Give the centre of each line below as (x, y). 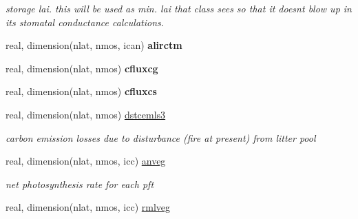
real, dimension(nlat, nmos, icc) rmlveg (88, 207)
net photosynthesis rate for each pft (80, 184)
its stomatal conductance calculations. (85, 22)
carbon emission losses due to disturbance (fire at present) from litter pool (161, 137)
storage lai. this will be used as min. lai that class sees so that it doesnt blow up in (179, 8)
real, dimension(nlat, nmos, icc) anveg (86, 161)
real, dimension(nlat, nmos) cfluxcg (82, 68)
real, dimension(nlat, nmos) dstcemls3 (86, 114)
